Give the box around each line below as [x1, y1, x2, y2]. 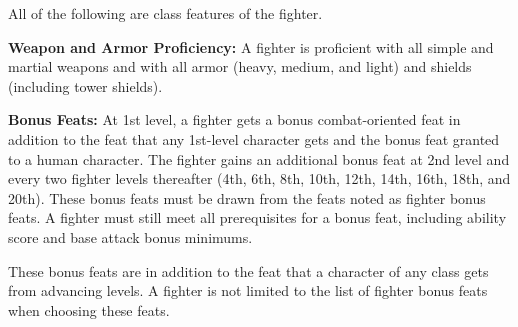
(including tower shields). [8, 75, 163, 96]
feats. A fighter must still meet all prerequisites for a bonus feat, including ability [8, 207, 507, 228]
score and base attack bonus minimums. [8, 226, 253, 247]
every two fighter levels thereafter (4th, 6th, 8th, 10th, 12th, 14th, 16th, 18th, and [8, 168, 511, 189]
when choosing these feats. [8, 299, 170, 320]
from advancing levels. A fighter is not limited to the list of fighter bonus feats [8, 280, 488, 301]
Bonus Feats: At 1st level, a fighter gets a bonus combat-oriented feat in [8, 109, 461, 130]
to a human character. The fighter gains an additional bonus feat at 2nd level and [8, 148, 510, 169]
